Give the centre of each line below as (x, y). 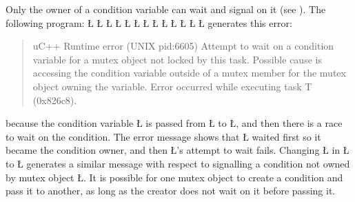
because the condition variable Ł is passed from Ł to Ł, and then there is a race (174, 123)
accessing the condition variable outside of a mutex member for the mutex (189, 73)
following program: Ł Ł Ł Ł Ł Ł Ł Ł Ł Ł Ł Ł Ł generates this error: (149, 22)
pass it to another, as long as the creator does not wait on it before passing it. (171, 191)
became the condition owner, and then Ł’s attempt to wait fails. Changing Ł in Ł (177, 150)
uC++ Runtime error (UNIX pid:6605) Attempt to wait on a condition (183, 46)
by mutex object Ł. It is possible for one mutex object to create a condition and (174, 177)
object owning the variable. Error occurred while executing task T (172, 86)
